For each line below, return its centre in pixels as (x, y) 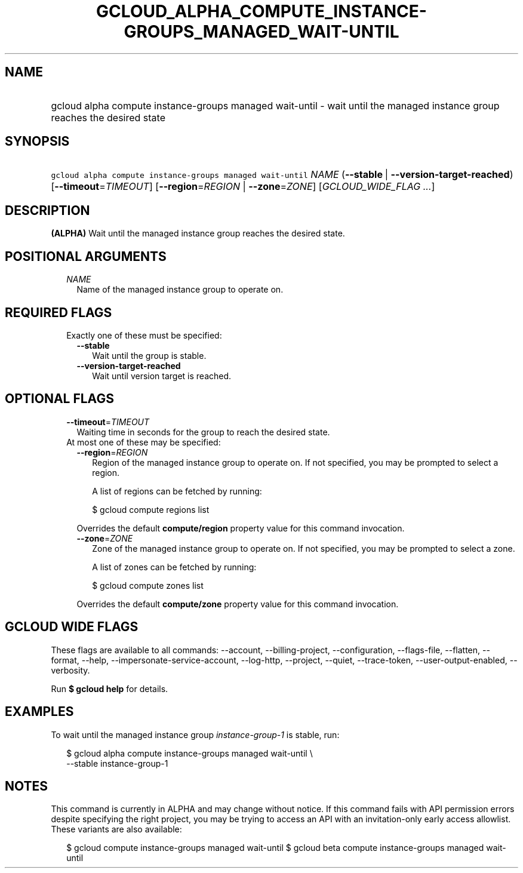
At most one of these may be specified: (144, 442)
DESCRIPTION (47, 210)
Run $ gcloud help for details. (110, 688)
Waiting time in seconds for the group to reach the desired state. (203, 432)
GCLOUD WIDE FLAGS (72, 627)
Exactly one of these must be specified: (144, 335)
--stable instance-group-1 (117, 763)
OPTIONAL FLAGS (59, 399)
